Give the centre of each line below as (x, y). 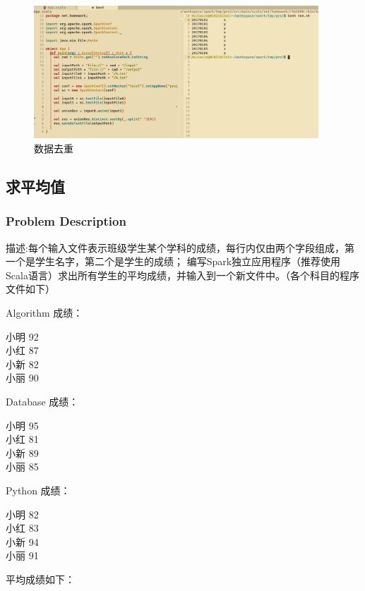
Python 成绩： (38, 490)
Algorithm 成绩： (44, 312)
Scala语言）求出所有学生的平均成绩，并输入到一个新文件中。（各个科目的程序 (182, 275)
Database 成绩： (42, 401)
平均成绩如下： (40, 579)
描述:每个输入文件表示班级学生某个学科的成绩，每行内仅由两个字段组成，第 (180, 247)
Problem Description (66, 221)
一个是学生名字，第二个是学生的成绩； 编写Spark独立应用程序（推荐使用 (173, 261)
